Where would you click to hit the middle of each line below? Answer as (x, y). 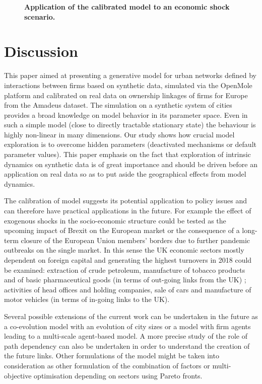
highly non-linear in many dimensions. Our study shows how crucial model (119, 134)
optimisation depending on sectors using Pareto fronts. (118, 375)
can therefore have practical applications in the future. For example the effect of (128, 211)
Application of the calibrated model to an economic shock (127, 7)
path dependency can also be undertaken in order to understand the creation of (127, 345)
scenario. (40, 16)
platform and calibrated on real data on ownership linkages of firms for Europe (126, 95)
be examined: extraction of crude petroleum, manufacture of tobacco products (125, 270)
